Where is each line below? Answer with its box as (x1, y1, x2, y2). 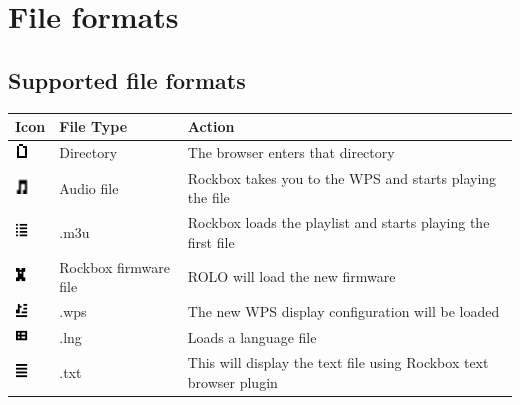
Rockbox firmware (59, 256, 170, 277)
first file (187, 231, 235, 252)
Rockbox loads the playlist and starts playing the (187, 212, 490, 233)
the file (187, 187, 230, 208)
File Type (59, 116, 128, 137)
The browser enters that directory (187, 142, 395, 163)
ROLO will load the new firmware (187, 266, 396, 287)
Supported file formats (8, 64, 246, 95)
